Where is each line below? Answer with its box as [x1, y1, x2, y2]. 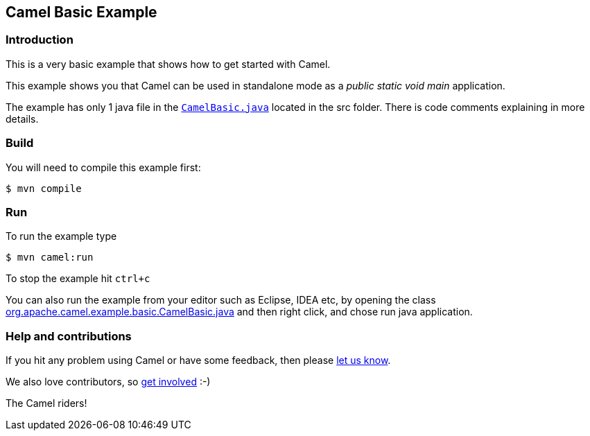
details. [6, 112, 39, 125]
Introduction [6, 33, 73, 47]
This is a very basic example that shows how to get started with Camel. [6, 58, 331, 70]
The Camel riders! [6, 397, 87, 410]
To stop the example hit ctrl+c [6, 272, 150, 285]
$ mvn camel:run [6, 252, 94, 263]
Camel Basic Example [6, 3, 157, 21]
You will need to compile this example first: [6, 161, 201, 173]
